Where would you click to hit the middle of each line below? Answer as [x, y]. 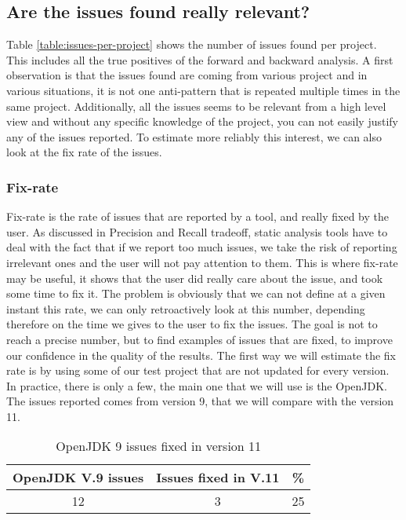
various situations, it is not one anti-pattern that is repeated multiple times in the [203, 90]
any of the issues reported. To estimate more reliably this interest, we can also [194, 136]
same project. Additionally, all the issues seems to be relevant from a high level [196, 106]
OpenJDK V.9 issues [78, 478]
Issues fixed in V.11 [218, 478]
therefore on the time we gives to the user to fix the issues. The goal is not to [192, 324]
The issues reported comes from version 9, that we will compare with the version [200, 401]
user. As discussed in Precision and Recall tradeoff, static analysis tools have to [197, 231]
